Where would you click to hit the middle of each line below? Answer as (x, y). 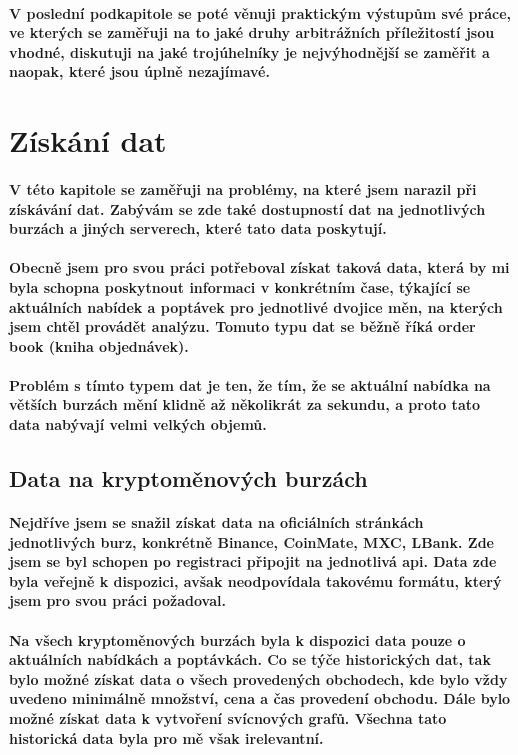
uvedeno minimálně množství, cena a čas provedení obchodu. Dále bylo (260, 698)
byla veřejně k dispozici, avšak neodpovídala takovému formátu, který (255, 580)
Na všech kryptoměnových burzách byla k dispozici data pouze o (237, 639)
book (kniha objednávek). (99, 345)
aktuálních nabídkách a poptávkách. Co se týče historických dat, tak (250, 659)
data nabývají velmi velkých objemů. (138, 424)
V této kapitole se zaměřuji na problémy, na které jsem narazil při (243, 188)
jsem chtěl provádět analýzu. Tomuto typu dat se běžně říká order (242, 326)
